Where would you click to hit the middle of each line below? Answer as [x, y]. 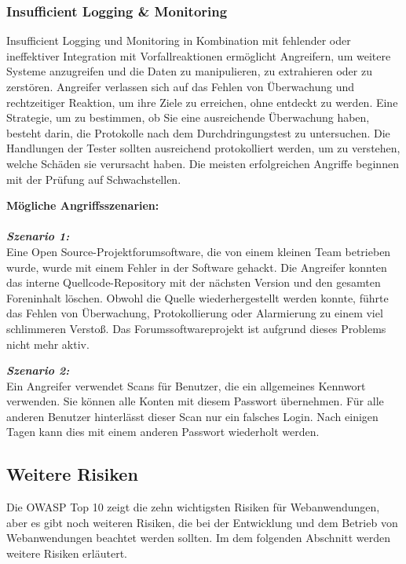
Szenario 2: [38, 370]
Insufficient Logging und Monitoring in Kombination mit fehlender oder [179, 40]
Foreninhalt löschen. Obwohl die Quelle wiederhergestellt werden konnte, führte [198, 297]
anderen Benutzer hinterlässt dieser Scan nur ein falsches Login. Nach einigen [192, 416]
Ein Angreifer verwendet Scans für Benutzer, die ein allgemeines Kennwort [186, 385]
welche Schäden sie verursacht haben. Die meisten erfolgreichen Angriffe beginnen [203, 163]
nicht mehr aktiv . [48, 344]
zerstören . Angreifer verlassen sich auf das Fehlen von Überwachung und [180, 86]
